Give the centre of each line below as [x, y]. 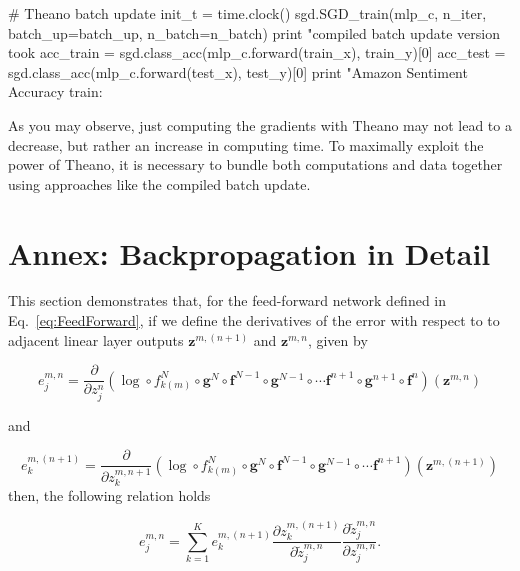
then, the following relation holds [109, 495]
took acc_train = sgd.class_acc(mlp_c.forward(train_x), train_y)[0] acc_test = [257, 52]
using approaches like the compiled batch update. [159, 183]
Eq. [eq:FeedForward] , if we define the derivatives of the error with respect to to [254, 320]
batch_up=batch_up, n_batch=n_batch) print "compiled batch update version [254, 32]
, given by [337, 339]
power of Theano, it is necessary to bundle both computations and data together [255, 164]
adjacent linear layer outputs [96, 339]
